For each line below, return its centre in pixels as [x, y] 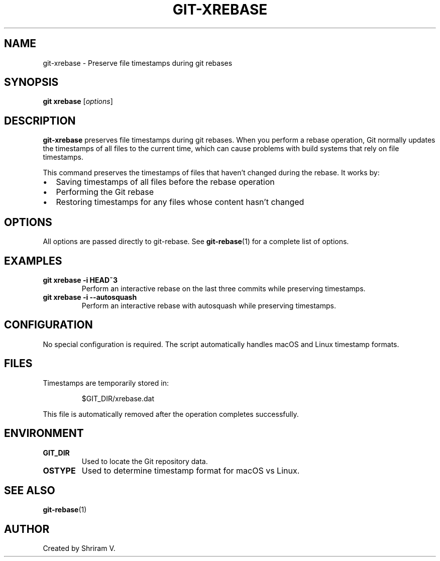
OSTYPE [59, 470]
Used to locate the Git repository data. [145, 461]
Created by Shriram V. [79, 548]
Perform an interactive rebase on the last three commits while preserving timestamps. [224, 288]
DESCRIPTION [40, 121]
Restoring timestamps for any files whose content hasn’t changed [180, 202]
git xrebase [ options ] [78, 101]
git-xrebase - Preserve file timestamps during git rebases [138, 63]
